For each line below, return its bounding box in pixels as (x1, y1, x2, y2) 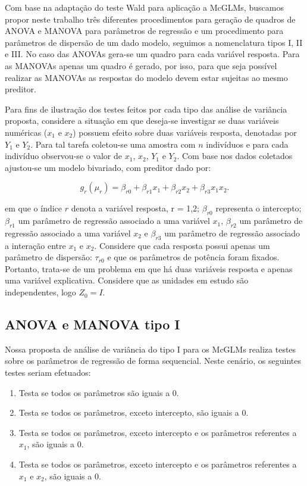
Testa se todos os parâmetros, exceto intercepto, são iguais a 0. (18, 406, 249, 419)
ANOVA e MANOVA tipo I (5, 315, 180, 334)
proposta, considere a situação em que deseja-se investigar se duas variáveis (5, 114, 279, 127)
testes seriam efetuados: (5, 366, 91, 379)
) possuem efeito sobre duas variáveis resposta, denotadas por (73, 126, 297, 138)
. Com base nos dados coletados (177, 149, 293, 162)
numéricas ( (5, 126, 48, 138)
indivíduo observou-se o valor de (5, 149, 123, 162)
